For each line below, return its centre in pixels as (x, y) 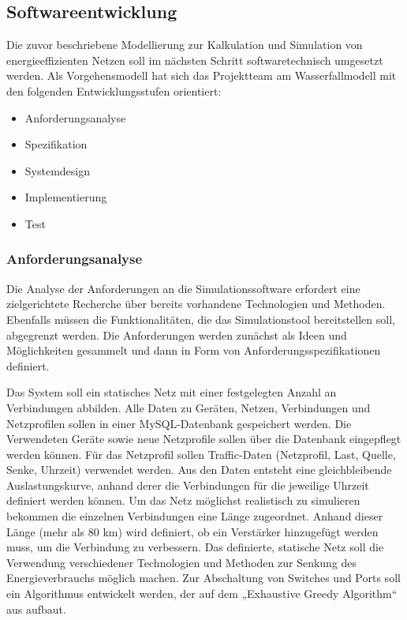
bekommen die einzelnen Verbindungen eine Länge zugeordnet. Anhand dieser (195, 516)
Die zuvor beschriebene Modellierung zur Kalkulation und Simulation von (185, 45)
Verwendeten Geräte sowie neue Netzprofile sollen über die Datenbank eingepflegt (204, 439)
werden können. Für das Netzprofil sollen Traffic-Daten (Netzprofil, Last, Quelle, (201, 454)
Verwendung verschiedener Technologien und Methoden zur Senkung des (182, 562)
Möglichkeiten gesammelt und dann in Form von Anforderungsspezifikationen (194, 350)
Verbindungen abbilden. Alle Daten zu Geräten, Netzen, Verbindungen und (189, 407)
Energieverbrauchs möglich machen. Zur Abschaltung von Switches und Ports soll (203, 578)
